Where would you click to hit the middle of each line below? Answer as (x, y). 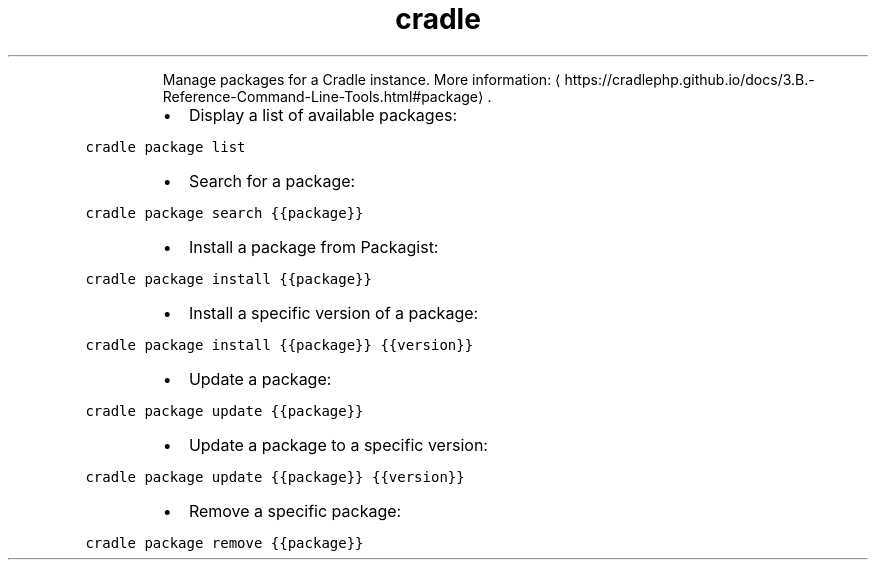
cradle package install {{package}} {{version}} (279, 344)
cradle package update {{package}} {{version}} (275, 476)
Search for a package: (272, 180)
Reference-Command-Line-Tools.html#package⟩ (323, 96)
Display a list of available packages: (323, 114)
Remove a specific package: (295, 510)
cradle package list (165, 146)
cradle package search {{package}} (224, 212)
